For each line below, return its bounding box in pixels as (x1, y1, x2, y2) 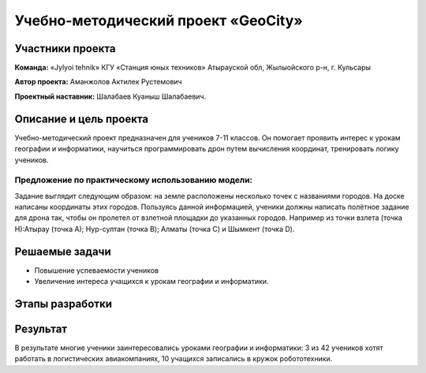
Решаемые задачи (14, 244, 112, 258)
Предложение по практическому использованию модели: (14, 174, 252, 185)
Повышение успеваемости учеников (34, 265, 159, 275)
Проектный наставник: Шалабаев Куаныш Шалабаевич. (14, 91, 207, 101)
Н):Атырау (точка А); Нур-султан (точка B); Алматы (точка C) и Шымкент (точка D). (14, 224, 295, 233)
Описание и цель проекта (14, 112, 149, 125)
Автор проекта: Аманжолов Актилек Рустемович (14, 77, 182, 87)
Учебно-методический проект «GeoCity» (14, 12, 304, 29)
